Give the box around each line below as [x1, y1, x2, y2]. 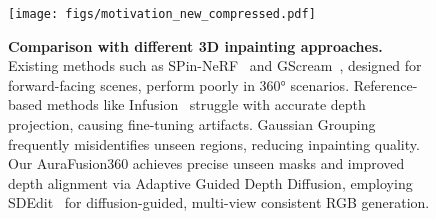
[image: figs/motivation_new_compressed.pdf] [8, 7, 316, 21]
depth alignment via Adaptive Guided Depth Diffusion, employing [8, 172, 413, 193]
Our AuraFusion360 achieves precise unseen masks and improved [8, 153, 405, 174]
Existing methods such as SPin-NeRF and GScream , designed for [8, 55, 422, 76]
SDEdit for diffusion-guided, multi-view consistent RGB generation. [8, 192, 430, 213]
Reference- [353, 74, 418, 95]
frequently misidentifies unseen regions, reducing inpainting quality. [8, 133, 420, 154]
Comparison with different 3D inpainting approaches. [8, 35, 383, 56]
